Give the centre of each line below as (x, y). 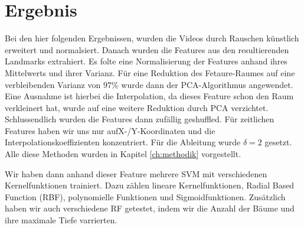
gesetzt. (278, 142)
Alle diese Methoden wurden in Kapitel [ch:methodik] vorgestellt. (123, 154)
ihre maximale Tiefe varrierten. (61, 220)
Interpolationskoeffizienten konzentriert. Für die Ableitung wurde (123, 142)
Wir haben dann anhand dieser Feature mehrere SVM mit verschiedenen (136, 173)
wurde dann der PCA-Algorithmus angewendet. (207, 84)
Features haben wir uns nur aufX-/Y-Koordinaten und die (110, 130)
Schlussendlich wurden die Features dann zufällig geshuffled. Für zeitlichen (140, 119)
